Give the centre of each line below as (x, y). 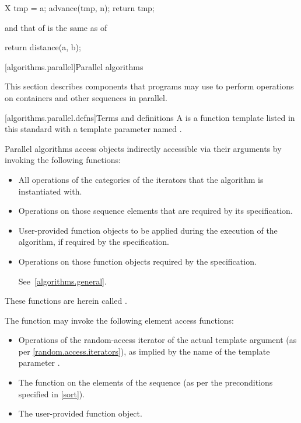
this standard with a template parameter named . (93, 129)
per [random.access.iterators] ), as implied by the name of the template (144, 351)
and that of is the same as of (56, 27)
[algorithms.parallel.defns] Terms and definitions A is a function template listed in (150, 117)
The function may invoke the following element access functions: (119, 320)
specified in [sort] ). (52, 393)
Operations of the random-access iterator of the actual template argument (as (157, 340)
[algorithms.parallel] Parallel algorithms (74, 66)
